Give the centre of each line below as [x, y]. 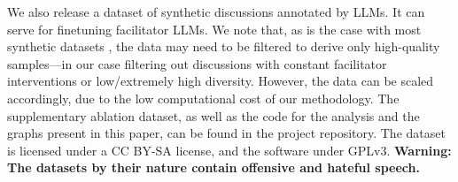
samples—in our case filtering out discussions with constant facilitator [197, 63]
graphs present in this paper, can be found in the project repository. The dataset [226, 133]
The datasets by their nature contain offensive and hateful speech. [213, 167]
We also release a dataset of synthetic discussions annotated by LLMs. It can [216, 11]
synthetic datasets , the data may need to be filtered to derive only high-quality [224, 46]
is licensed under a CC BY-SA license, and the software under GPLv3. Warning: [229, 150]
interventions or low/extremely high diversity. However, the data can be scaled [221, 81]
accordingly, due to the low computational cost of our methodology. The [203, 98]
